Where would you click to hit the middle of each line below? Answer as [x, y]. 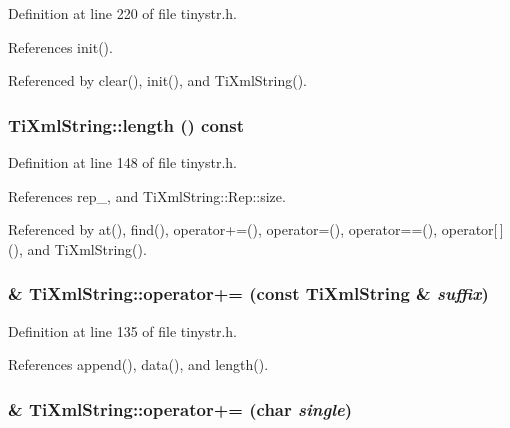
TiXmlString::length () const [126, 124]
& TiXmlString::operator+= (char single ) [180, 408]
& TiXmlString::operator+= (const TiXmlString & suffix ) [248, 293]
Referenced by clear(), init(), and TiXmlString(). [158, 80]
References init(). [60, 46]
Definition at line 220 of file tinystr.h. [123, 13]
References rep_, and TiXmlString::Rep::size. [147, 195]
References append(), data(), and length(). [138, 364]
